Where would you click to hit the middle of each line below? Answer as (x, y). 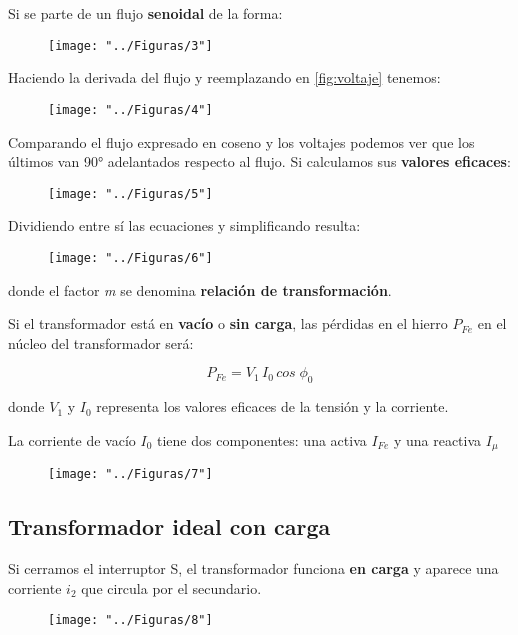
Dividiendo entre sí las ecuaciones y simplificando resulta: (184, 225)
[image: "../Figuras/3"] (130, 45)
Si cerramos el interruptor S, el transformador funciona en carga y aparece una (253, 568)
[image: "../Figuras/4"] (130, 109)
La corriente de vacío (72, 439)
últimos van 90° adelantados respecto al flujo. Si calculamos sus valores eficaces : (259, 161)
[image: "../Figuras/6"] (130, 257)
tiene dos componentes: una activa (261, 439)
